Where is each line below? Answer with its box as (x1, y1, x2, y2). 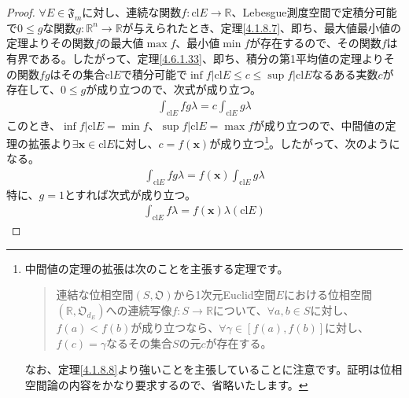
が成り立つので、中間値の (253, 116, 385, 133)
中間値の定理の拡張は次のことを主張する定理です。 (24, 260, 289, 276)
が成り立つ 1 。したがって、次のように (209, 133, 400, 151)
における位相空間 (283, 286, 372, 303)
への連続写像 (105, 302, 172, 319)
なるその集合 (105, 334, 172, 351)
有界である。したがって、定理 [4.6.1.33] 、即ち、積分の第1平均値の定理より (6, 50, 384, 66)
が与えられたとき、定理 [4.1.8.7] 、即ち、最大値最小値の (122, 19, 402, 35)
